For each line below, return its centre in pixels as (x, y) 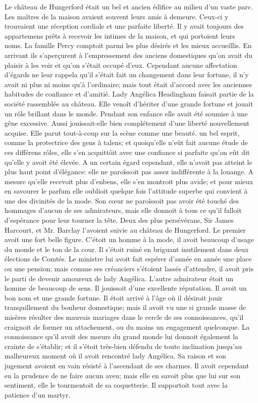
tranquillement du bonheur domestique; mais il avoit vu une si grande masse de (125, 307)
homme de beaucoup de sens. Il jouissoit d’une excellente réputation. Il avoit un (126, 288)
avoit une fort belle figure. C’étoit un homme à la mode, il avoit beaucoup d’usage (129, 239)
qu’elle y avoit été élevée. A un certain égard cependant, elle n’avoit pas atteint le (129, 162)
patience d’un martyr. (38, 394)
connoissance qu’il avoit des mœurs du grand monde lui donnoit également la (122, 336)
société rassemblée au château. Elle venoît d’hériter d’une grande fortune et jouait (129, 103)
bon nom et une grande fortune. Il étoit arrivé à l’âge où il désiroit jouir (114, 297)
